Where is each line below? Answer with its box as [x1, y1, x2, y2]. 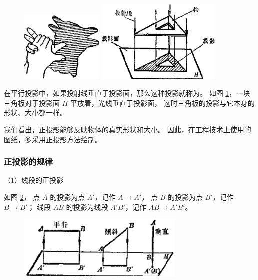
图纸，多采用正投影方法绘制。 [4, 134, 102, 144]
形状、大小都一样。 [4, 107, 67, 118]
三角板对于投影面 [4, 97, 60, 108]
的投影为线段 [66, 201, 108, 212]
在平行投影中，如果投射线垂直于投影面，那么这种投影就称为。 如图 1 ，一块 [4, 88, 250, 98]
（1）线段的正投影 [4, 175, 63, 185]
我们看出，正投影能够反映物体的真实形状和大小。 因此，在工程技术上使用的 [4, 124, 251, 134]
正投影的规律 [4, 155, 53, 168]
